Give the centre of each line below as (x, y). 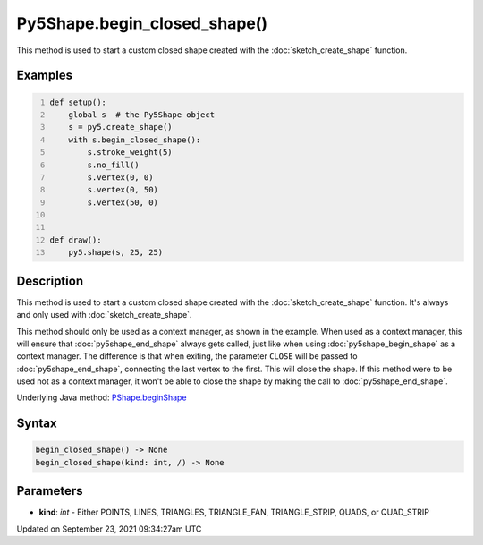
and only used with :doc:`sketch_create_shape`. (104, 315)
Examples (45, 76)
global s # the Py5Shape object (141, 115)
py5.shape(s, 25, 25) (116, 252)
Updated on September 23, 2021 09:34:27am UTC (109, 529)
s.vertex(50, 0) (123, 202)
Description (50, 281)
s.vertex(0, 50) (123, 190)
